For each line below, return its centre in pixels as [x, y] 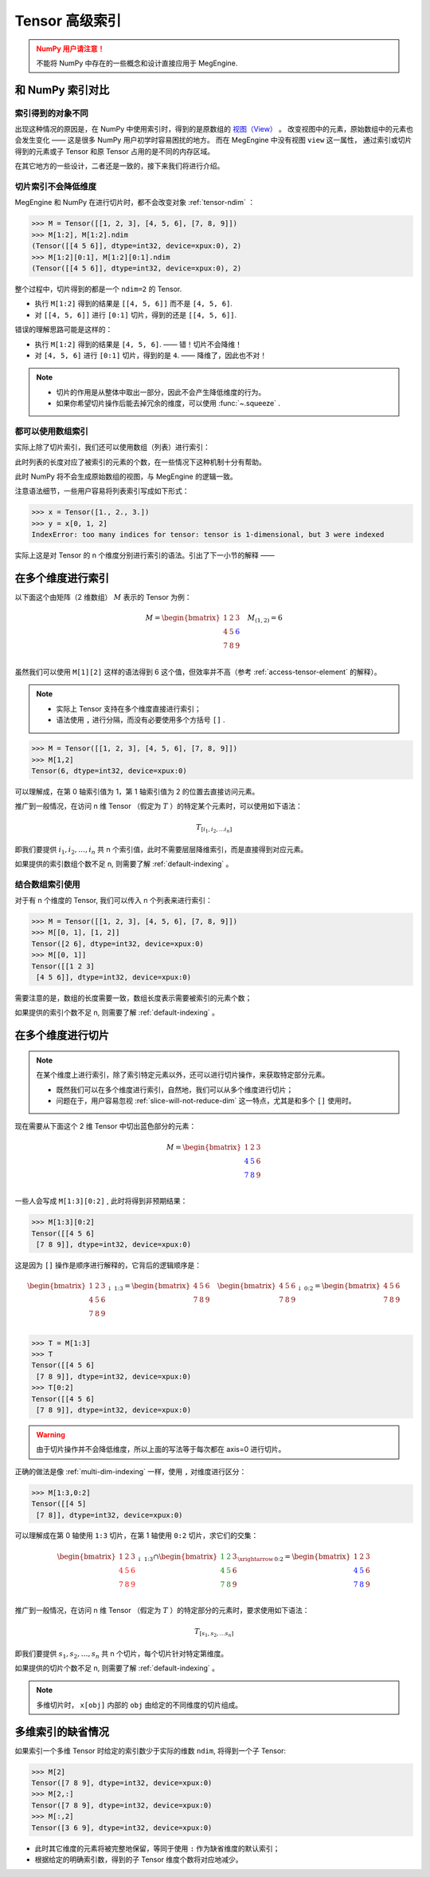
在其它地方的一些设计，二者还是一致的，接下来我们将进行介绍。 [119, 166]
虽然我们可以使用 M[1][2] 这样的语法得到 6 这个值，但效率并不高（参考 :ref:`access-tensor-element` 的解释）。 [198, 672]
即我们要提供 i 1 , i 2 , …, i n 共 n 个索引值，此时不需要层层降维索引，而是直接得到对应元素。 [161, 850]
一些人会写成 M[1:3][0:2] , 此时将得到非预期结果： [101, 1201]
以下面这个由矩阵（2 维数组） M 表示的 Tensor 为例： [103, 597]
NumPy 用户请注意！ [70, 49]
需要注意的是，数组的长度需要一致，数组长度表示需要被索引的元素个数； [133, 998]
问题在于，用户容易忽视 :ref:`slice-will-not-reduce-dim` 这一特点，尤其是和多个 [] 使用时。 [206, 1100]
